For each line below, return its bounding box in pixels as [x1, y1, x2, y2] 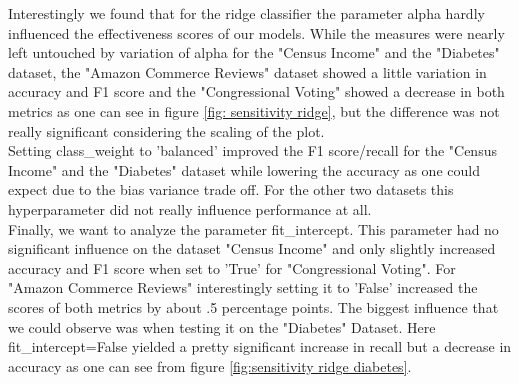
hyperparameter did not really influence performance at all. [8, 198, 372, 219]
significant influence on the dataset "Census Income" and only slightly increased [8, 238, 496, 259]
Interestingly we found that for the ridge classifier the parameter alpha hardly [8, 3, 485, 23]
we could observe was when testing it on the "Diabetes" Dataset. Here [8, 316, 436, 337]
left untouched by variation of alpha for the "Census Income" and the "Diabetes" [8, 42, 500, 63]
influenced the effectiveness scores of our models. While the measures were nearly [8, 22, 505, 43]
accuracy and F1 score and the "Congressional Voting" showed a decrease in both [8, 81, 505, 102]
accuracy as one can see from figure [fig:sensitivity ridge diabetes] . [8, 355, 412, 376]
